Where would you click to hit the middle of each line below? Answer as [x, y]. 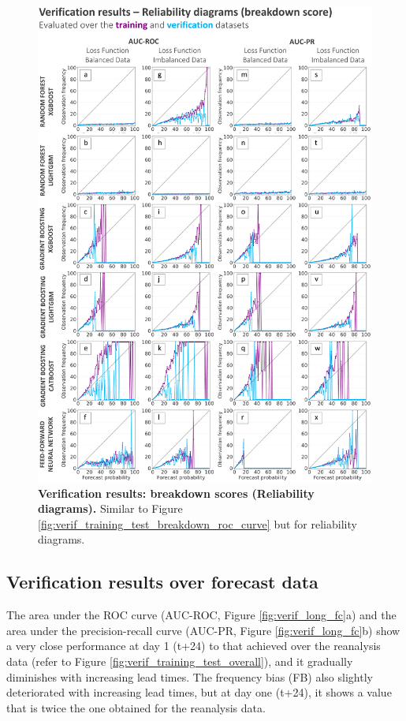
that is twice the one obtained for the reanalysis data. [136, 707]
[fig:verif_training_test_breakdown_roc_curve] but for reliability [197, 523]
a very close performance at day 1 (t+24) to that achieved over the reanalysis [194, 646]
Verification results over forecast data [162, 582]
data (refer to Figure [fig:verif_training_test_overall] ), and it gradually [180, 661]
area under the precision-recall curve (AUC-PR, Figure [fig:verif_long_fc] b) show [203, 630]
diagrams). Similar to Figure [110, 508]
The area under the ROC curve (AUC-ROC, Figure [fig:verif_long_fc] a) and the [201, 615]
